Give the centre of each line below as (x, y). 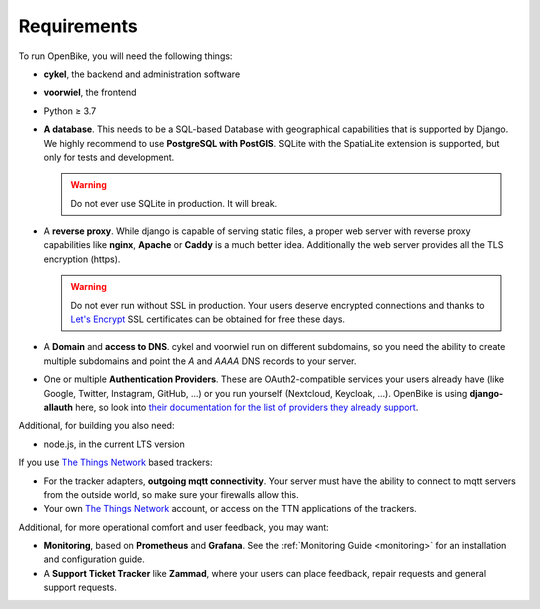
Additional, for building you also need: (96, 426)
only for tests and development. (109, 157)
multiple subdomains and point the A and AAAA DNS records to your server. (200, 361)
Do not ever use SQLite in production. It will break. (174, 203)
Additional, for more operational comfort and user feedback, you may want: (173, 527)
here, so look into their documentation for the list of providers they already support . (247, 407)
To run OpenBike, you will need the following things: (125, 56)
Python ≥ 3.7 (70, 111)
